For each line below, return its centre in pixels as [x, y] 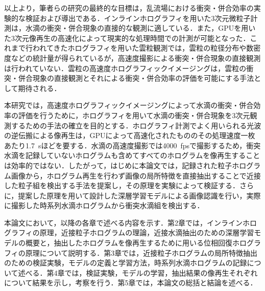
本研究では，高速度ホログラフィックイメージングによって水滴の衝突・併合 [129, 105]
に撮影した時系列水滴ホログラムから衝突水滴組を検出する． [104, 205]
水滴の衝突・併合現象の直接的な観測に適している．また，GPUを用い [140, 28]
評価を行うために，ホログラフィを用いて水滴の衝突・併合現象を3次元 [134, 115]
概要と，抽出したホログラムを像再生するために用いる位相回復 [129, 243]
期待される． [40, 88]
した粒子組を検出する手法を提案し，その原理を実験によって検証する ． [122, 185]
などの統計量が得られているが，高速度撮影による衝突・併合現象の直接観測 [136, 58]
